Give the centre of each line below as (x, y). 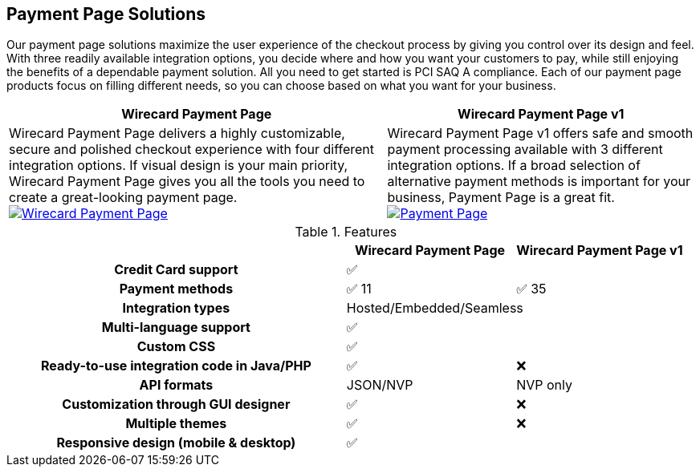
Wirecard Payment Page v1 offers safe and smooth (540, 133)
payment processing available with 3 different (525, 150)
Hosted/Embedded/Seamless (435, 308)
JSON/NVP (380, 385)
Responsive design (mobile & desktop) (176, 443)
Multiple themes (176, 424)
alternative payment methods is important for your (539, 182)
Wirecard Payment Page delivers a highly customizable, (177, 133)
